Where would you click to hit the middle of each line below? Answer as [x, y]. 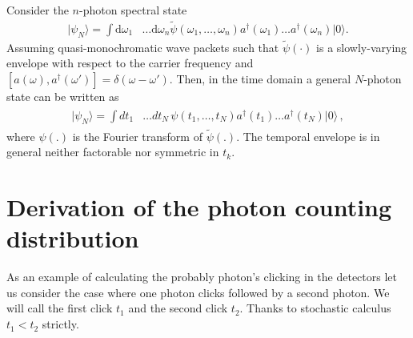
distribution [73, 238]
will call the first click [60, 308]
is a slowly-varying [362, 47]
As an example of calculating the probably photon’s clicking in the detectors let [202, 277]
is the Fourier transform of [137, 136]
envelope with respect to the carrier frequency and [130, 63]
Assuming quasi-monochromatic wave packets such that [143, 47]
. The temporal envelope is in [308, 136]
